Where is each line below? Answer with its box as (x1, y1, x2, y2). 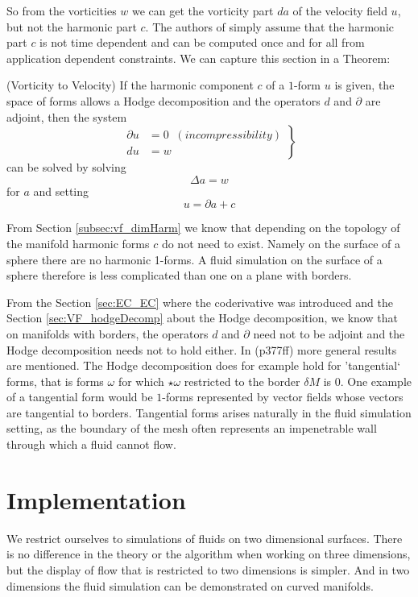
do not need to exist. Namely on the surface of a (161, 234, 401, 251)
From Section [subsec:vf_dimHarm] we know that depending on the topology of (6, 219, 400, 236)
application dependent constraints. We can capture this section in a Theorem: (6, 49, 391, 66)
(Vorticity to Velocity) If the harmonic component (6, 77, 254, 93)
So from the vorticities (6, 2, 117, 19)
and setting (33, 182, 89, 199)
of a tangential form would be (6, 388, 153, 405)
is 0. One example (323, 372, 412, 389)
